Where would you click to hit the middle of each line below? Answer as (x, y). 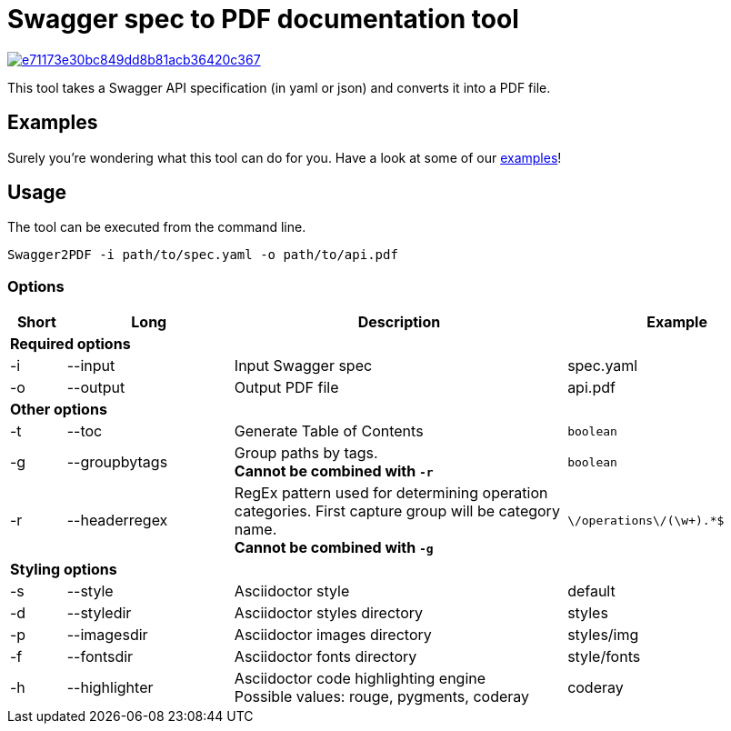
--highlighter (110, 688)
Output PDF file (286, 388)
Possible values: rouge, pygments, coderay (382, 697)
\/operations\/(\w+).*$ (646, 520)
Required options (70, 344)
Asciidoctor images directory (333, 635)
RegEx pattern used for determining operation (391, 493)
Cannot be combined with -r (334, 471)
